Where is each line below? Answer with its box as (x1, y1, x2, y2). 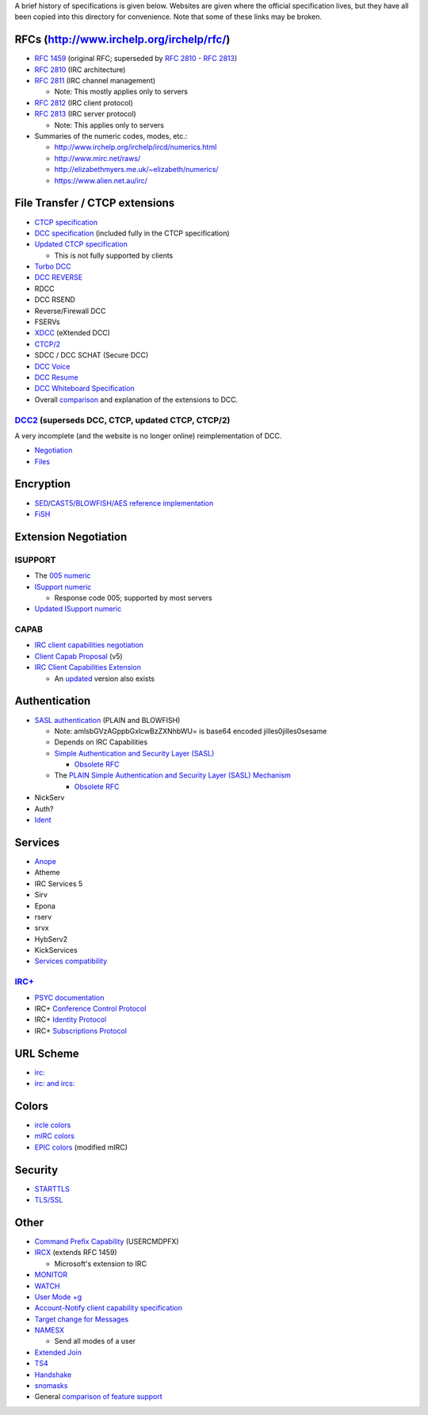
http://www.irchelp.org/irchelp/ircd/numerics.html (54, 143, 217, 152)
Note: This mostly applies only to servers (54, 87, 188, 97)
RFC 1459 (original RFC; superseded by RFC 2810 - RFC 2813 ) (34, 54, 238, 63)
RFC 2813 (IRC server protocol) (34, 109, 136, 119)
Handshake (34, 1370, 72, 1379)
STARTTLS (34, 1184, 71, 1193)
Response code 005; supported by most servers (54, 593, 213, 602)
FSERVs (34, 317, 60, 327)
